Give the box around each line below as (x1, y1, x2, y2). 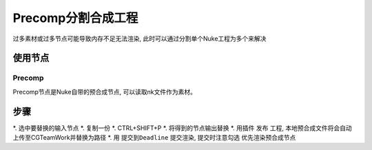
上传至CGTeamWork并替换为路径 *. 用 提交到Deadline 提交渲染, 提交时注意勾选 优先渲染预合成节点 (12, 133, 296, 141)
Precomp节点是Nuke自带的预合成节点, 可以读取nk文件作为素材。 (12, 87, 196, 96)
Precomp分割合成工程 (12, 10, 138, 25)
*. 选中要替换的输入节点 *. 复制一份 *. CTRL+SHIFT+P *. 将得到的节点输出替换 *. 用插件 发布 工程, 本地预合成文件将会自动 (12, 124, 352, 132)
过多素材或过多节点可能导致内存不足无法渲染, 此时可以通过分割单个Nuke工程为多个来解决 (12, 34, 267, 43)
